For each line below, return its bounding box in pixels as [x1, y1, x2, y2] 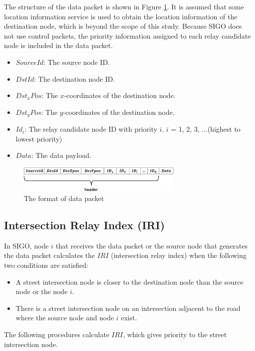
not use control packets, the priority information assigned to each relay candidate [4, 30, 251, 41]
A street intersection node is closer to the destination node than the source [15, 276, 244, 287]
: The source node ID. [43, 56, 110, 67]
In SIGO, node [4, 240, 49, 251]
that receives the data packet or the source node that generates [56, 240, 248, 251]
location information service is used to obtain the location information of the [4, 11, 238, 21]
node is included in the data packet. [4, 40, 113, 50]
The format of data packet [24, 193, 104, 203]
